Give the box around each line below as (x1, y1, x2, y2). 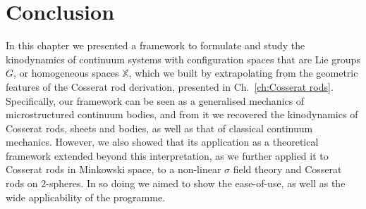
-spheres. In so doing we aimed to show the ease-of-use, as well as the (46, 176, 346, 191)
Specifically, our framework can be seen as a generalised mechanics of (6, 93, 305, 108)
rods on (6, 176, 38, 191)
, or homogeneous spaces (13, 65, 119, 80)
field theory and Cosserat (233, 162, 342, 177)
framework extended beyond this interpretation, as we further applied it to (6, 148, 329, 163)
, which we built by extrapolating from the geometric (128, 65, 358, 80)
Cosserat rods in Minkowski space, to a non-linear (6, 162, 221, 177)
